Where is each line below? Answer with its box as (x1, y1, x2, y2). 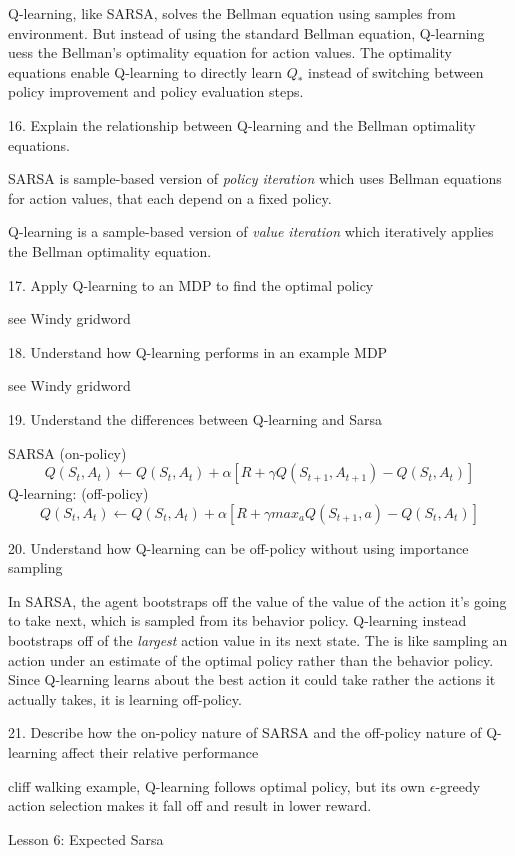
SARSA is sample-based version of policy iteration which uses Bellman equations (8, 168, 502, 189)
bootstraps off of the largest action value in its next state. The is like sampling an (8, 630, 508, 651)
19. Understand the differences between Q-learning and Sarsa (8, 408, 383, 429)
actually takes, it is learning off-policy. (8, 688, 242, 709)
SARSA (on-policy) (8, 442, 127, 463)
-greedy (435, 775, 481, 796)
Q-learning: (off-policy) (8, 483, 149, 504)
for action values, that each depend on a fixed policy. (8, 187, 332, 208)
